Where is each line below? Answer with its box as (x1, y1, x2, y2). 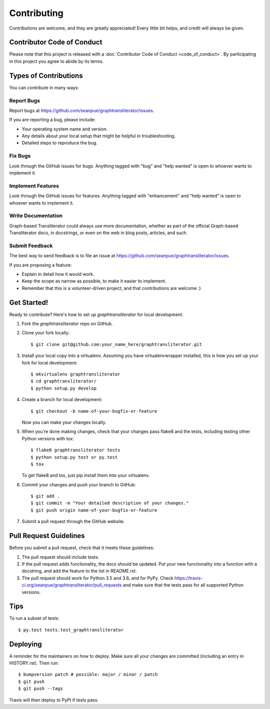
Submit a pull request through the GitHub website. (21, 518, 125, 524)
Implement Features (9, 182, 59, 189)
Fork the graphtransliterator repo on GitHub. (21, 321, 113, 327)
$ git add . (30, 493, 60, 499)
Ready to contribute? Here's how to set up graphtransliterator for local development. (9, 311, 183, 317)
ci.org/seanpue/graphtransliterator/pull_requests (21, 582, 122, 588)
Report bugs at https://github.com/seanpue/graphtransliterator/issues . (9, 107, 154, 113)
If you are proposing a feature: (9, 262, 72, 268)
